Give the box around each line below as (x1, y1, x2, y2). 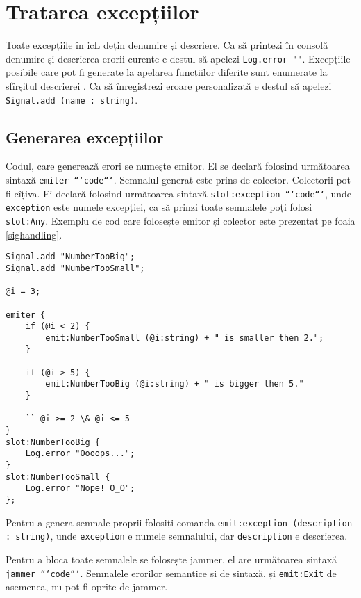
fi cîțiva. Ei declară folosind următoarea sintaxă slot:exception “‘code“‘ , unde (6, 186, 352, 200)
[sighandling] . (6, 227, 62, 241)
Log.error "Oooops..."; (25, 448, 135, 459)
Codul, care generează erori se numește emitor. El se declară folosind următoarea (6, 159, 350, 173)
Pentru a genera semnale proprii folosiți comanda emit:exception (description (6, 515, 353, 529)
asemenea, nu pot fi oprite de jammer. (6, 579, 168, 594)
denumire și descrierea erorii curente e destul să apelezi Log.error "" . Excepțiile (6, 51, 351, 65)
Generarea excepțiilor (6, 126, 164, 147)
